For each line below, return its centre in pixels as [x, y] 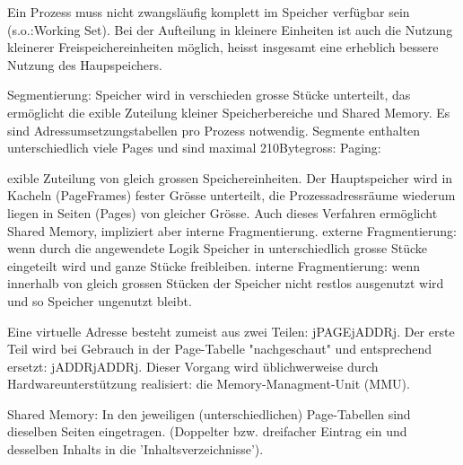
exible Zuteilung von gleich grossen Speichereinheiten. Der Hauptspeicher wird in [230, 177]
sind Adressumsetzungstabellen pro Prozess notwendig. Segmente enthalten [214, 130]
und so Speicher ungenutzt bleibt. [100, 300]
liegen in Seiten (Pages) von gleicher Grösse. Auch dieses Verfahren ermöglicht [223, 212]
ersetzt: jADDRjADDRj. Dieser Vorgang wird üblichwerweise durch [193, 366]
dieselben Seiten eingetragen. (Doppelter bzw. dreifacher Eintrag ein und [207, 431]
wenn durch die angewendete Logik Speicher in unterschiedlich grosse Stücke [218, 248]
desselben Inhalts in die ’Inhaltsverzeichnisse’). [135, 449]
